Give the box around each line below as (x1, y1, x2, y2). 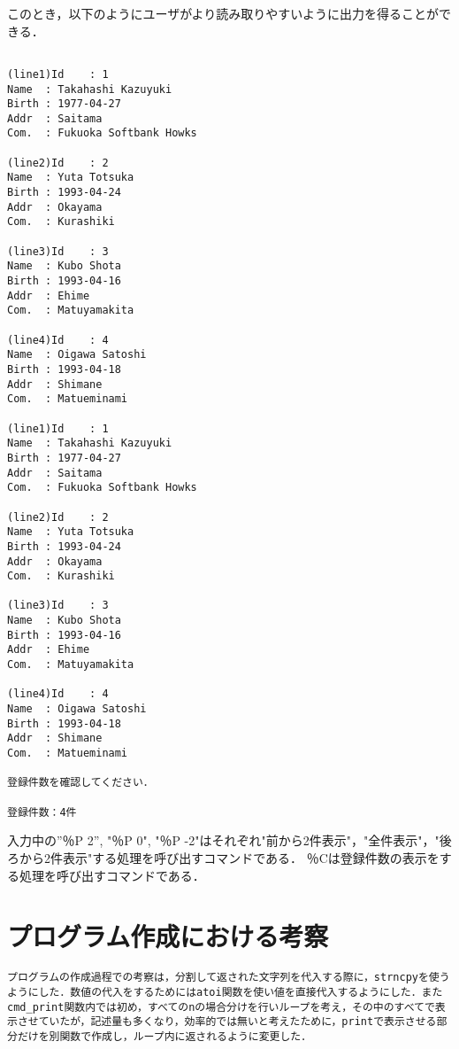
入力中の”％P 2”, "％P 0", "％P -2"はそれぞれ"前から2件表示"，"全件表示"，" (7, 831, 440, 850)
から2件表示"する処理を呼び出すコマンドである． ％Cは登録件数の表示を (19, 848, 440, 866)
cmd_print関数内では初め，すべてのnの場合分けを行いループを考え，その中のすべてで (7, 1000, 435, 1014)
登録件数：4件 (7, 805, 77, 819)
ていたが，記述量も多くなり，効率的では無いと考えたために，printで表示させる (38, 1015, 437, 1029)
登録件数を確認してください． (7, 776, 154, 789)
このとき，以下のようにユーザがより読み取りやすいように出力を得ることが (7, 4, 440, 22)
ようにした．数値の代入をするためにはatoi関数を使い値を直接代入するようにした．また (7, 985, 443, 998)
